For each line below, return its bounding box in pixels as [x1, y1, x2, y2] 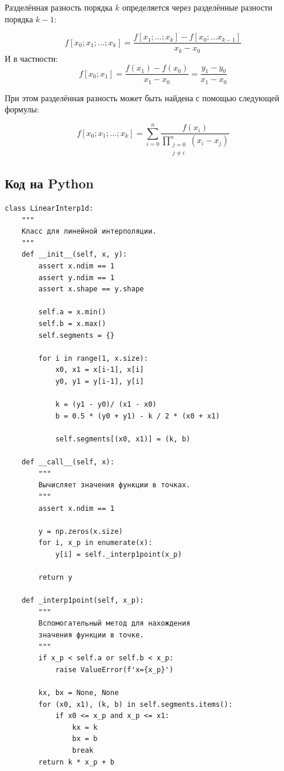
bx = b [72, 735, 98, 743]
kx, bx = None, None [38, 689, 119, 697]
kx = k [72, 723, 98, 732]
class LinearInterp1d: [5, 204, 94, 213]
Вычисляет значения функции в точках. [38, 481, 190, 490]
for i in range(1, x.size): [38, 354, 148, 363]
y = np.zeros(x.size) [38, 527, 123, 536]
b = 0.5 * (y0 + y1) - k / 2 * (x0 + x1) [55, 411, 220, 420]
